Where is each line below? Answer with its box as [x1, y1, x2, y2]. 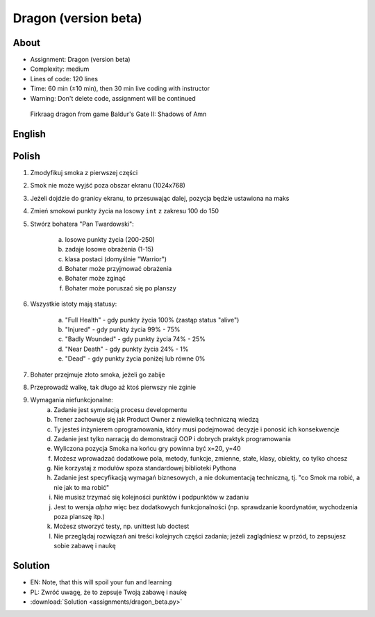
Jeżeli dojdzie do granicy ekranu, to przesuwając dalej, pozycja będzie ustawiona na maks [30, 194, 290, 202]
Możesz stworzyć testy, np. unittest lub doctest [53, 522, 190, 531]
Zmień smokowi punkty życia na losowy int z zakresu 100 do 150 [30, 207, 219, 215]
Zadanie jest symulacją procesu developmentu [53, 405, 187, 413]
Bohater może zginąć [65, 274, 126, 283]
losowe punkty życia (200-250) [65, 235, 156, 243]
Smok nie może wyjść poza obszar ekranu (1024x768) [30, 181, 185, 190]
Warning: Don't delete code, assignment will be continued [30, 94, 196, 102]
